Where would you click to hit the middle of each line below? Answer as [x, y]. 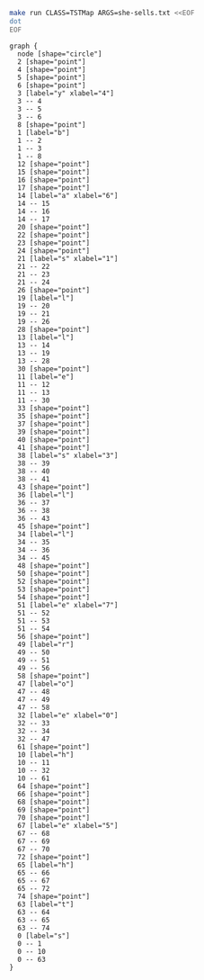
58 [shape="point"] [54, 676]
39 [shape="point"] [54, 432]
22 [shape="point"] [54, 235]
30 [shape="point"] [54, 369]
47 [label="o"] [46, 684]
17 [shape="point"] [54, 188]
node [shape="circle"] [60, 54]
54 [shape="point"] [54, 597]
